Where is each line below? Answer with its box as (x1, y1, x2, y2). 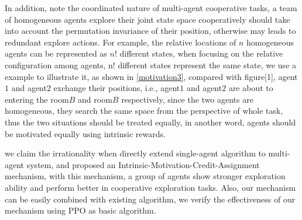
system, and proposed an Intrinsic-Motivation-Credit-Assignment (26, 158, 260, 170)
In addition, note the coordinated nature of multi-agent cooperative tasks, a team (5, 2, 297, 13)
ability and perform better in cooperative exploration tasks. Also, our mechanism (5, 181, 296, 193)
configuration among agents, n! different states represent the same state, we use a (5, 58, 297, 71)
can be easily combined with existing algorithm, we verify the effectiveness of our (5, 193, 296, 205)
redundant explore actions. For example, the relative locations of (5, 36, 236, 48)
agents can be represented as (5, 47, 107, 60)
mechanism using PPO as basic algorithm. (5, 204, 156, 216)
